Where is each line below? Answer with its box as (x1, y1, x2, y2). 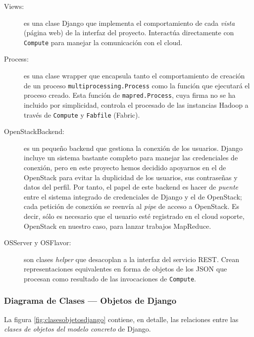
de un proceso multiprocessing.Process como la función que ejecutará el (24, 80, 250, 90)
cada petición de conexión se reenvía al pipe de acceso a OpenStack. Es (24, 201, 240, 211)
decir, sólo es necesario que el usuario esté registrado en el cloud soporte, (24, 210, 245, 221)
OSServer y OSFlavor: (4, 237, 71, 248)
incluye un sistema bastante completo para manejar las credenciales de (24, 152, 238, 163)
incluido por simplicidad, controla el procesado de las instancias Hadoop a (24, 99, 249, 110)
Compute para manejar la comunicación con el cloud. (24, 37, 183, 47)
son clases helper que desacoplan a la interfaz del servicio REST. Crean (24, 254, 240, 264)
